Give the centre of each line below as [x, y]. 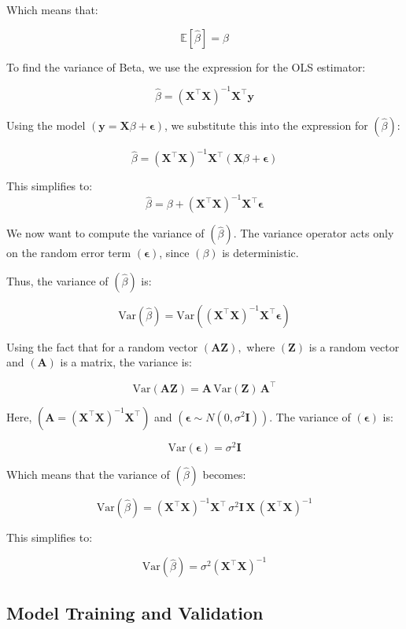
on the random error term [69, 253]
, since [174, 253]
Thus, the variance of [57, 280]
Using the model [46, 125]
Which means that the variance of [88, 474]
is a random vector [354, 346]
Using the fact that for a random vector [102, 346]
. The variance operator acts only [314, 233]
